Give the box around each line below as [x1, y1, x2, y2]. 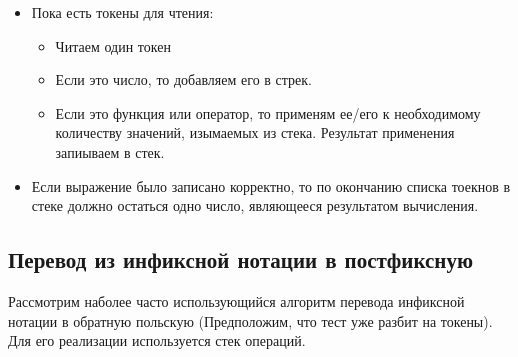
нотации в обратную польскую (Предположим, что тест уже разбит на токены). [8, 310, 493, 331]
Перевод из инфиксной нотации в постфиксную [8, 244, 473, 275]
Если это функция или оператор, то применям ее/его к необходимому [55, 102, 481, 123]
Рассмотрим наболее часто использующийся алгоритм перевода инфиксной [8, 290, 465, 311]
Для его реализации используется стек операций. [8, 330, 306, 351]
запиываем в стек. [55, 141, 165, 162]
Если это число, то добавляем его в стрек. [55, 69, 312, 90]
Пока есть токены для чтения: [31, 2, 214, 22]
